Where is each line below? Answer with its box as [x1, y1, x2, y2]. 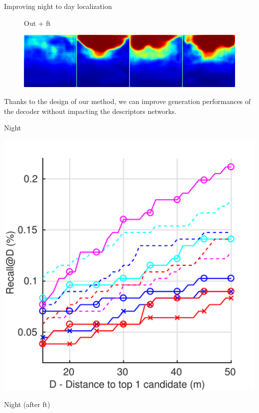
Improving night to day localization [4, 1, 112, 11]
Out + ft [24, 17, 51, 28]
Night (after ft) [4, 399, 50, 410]
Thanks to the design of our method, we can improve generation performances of [4, 96, 251, 106]
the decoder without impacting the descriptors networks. [4, 105, 177, 116]
